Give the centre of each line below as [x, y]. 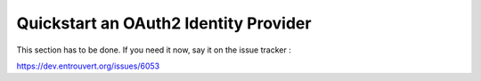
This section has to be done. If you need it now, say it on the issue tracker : [154, 50]
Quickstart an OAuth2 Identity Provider [164, 23]
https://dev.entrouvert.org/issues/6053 [88, 66]
